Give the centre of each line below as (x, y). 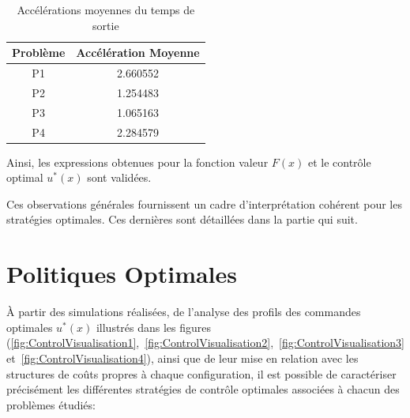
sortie (106, 25)
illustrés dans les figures (154, 327)
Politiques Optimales (122, 274)
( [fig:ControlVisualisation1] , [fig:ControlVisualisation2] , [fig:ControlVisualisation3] (205, 343)
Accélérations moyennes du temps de (106, 9)
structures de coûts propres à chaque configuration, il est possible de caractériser (201, 373)
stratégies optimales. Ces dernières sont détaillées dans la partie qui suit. (182, 219)
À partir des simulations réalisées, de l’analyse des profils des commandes (184, 312)
